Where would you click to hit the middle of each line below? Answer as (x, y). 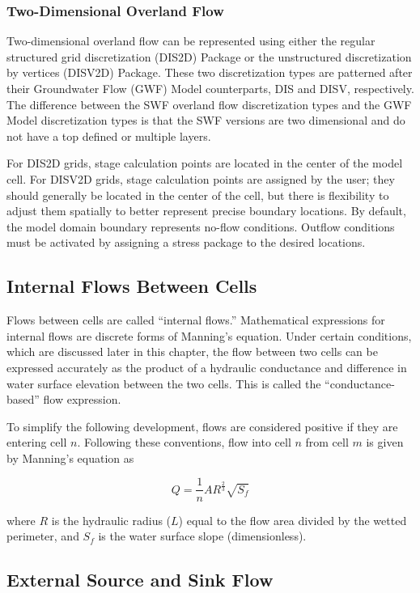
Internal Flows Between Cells (132, 286)
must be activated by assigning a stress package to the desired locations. (186, 242)
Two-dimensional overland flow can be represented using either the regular (191, 41)
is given (385, 442)
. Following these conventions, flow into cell (184, 442)
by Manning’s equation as (70, 457)
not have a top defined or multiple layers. (109, 136)
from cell (327, 442)
